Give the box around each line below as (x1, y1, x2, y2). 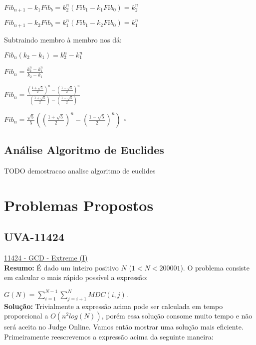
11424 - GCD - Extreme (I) (4, 252, 88, 263)
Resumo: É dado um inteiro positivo (4, 262, 119, 272)
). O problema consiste (180, 262, 250, 272)
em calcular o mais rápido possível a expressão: (4, 272, 148, 282)
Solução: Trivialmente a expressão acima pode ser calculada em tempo (4, 300, 223, 311)
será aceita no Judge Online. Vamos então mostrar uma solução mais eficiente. (4, 321, 244, 332)
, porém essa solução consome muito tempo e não (101, 310, 253, 321)
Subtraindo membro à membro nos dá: (4, 34, 122, 44)
